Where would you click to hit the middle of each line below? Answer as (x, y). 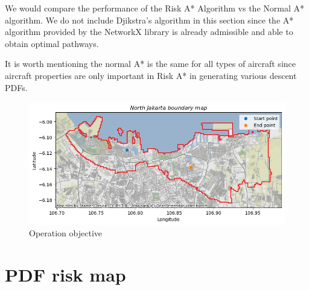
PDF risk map (65, 275)
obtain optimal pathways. (52, 43)
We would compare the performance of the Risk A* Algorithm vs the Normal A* (154, 8)
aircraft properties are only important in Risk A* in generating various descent (151, 75)
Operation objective (66, 233)
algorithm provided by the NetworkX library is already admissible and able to (149, 32)
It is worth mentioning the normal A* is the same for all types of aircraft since (150, 64)
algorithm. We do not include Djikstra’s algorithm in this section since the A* (149, 20)
